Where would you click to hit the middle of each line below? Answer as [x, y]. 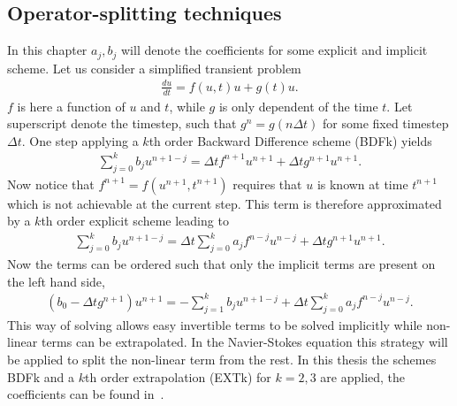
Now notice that [51, 184]
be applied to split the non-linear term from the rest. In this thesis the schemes [222, 359]
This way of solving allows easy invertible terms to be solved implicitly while [215, 324]
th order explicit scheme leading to [135, 221]
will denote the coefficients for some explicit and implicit [274, 50]
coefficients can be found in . [86, 394]
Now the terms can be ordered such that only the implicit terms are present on [221, 264]
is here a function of [71, 106]
